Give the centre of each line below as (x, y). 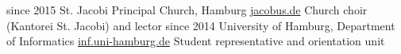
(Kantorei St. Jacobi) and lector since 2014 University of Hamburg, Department (201, 25)
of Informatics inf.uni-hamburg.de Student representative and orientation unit (196, 41)
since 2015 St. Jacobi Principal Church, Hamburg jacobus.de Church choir (187, 10)
